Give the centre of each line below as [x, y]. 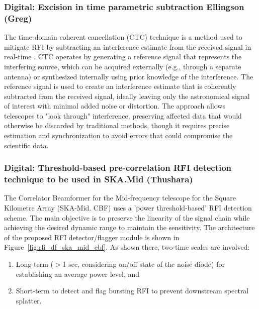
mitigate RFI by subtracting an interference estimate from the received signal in [128, 46]
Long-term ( [34, 264]
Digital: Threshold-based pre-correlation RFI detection [118, 168]
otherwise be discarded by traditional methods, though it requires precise [117, 125]
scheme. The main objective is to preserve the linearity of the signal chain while [127, 217]
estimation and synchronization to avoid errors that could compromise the [118, 135]
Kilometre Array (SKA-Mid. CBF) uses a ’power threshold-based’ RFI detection [128, 208]
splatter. [29, 300]
